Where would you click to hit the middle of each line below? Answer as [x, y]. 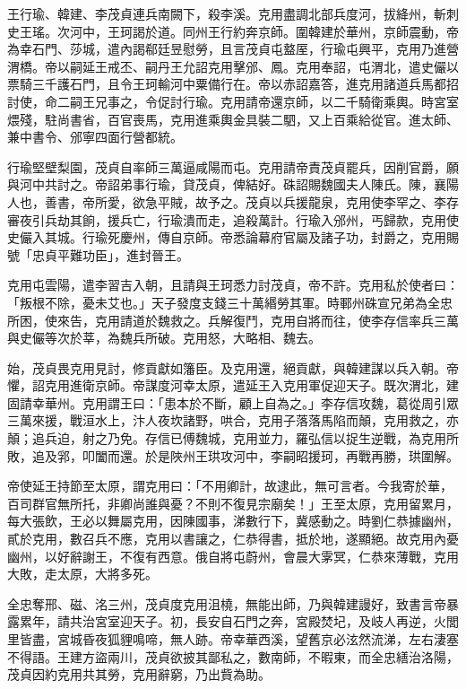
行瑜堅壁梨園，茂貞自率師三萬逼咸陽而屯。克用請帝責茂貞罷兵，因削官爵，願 [233, 166]
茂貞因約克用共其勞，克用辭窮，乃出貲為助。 [139, 674]
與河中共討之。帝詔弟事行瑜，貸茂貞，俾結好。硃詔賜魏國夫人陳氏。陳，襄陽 [233, 184]
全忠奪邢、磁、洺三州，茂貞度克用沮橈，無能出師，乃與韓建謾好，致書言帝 [227, 603]
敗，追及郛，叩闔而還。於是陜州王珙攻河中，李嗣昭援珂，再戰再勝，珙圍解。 [233, 455]
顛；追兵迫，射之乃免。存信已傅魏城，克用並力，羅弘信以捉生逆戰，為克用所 [233, 438]
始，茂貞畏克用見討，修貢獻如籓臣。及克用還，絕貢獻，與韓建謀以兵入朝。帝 [233, 367]
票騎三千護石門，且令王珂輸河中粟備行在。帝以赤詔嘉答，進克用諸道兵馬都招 [233, 84]
